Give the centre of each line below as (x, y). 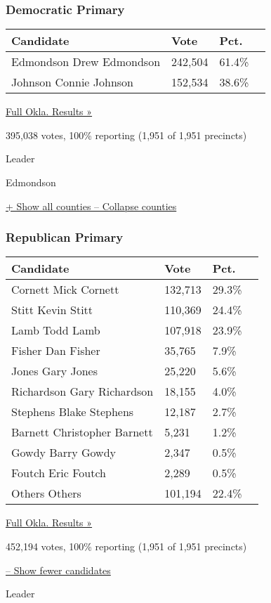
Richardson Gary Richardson (82, 391)
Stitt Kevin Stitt (52, 310)
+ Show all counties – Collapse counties (91, 206)
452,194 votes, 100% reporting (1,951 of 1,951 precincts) (126, 546)
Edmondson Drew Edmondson (86, 62)
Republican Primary (65, 237)
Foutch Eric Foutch (59, 473)
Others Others (46, 493)
